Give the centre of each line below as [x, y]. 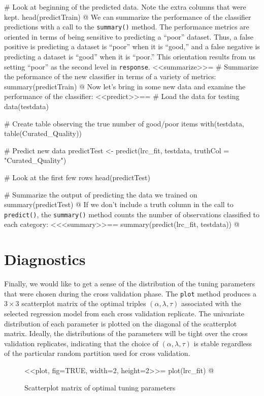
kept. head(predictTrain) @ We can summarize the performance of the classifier [128, 16]
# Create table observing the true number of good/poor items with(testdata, [124, 123]
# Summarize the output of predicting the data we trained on [101, 194]
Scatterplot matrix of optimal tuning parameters [100, 387]
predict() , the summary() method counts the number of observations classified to [132, 214]
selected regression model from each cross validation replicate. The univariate [124, 313]
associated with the [211, 303]
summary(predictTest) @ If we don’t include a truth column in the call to [119, 204]
